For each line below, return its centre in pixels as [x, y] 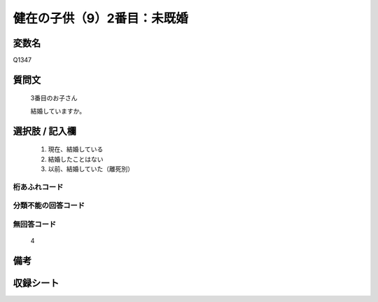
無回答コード [35, 224]
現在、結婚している [76, 149]
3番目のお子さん [54, 98]
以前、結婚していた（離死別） [91, 169]
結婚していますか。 [58, 111]
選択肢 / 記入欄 [45, 131]
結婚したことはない [76, 159]
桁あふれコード [38, 187]
